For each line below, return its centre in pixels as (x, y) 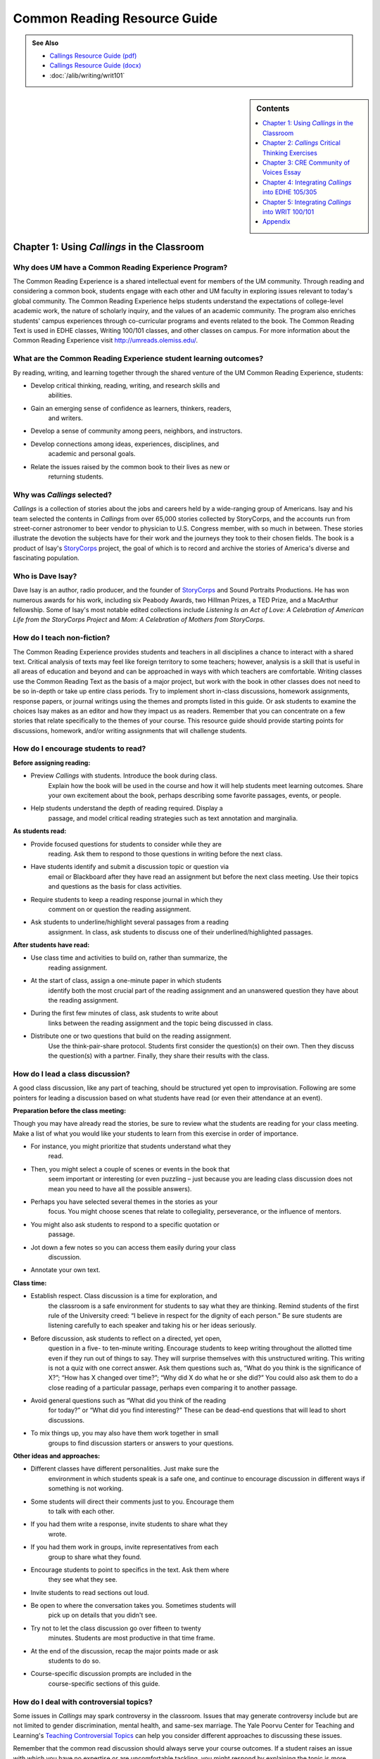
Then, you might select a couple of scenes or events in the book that (130, 1169)
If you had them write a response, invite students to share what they (129, 1524)
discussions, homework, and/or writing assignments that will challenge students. (130, 730)
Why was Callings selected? (63, 495)
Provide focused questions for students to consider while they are (126, 844)
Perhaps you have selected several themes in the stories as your (124, 1202)
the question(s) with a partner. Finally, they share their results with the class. (159, 1055)
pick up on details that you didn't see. (103, 1615)
